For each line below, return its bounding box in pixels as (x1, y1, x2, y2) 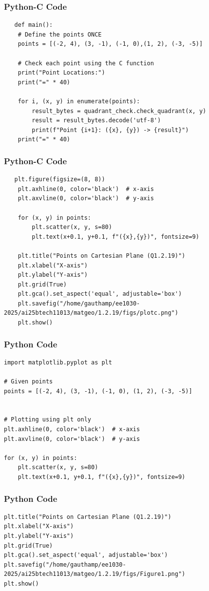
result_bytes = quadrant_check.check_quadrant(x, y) (32, 107, 207, 114)
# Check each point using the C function (18, 59, 154, 67)
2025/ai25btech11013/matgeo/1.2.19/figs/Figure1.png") (4, 571, 186, 578)
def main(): (14, 21, 53, 29)
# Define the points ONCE (18, 31, 102, 38)
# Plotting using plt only (4, 416, 91, 423)
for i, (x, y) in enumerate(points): (18, 97, 140, 105)
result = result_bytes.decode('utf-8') (32, 117, 161, 124)
